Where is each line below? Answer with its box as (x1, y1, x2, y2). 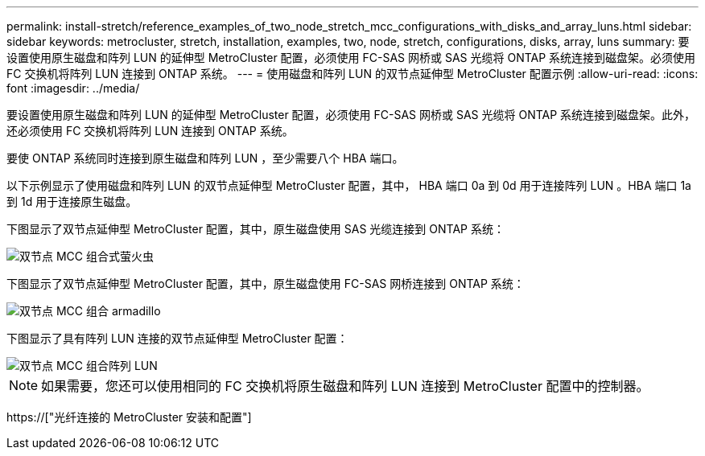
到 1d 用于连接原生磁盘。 (6, 195, 138, 208)
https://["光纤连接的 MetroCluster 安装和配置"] (6, 410, 252, 424)
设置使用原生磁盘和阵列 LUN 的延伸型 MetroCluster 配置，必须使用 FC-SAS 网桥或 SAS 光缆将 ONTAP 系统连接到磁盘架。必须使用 (6, 51, 696, 64)
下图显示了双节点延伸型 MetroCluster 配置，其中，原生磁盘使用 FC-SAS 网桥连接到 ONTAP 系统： (6, 277, 525, 290)
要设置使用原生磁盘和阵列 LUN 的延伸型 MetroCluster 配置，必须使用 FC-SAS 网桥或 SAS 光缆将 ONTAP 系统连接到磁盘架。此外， (6, 108, 696, 121)
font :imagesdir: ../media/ (6, 81, 140, 95)
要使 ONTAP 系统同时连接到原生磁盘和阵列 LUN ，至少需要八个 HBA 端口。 (6, 151, 404, 165)
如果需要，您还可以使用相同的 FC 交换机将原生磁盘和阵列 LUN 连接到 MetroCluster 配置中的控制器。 (41, 378, 649, 394)
